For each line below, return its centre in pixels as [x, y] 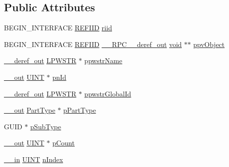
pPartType [80, 110]
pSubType [46, 126]
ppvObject [209, 44]
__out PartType [30, 110]
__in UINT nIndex [34, 159]
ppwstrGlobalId [108, 93]
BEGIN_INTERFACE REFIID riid [58, 28]
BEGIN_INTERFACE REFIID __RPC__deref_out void [93, 44]
